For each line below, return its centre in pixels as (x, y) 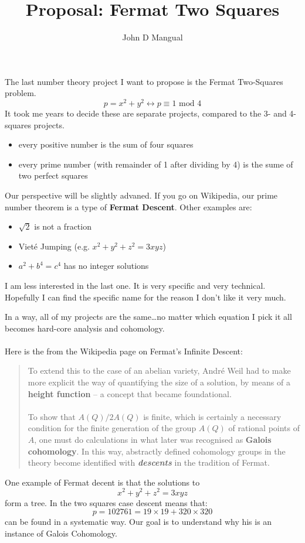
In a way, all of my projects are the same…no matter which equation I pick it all (148, 317)
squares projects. (35, 124)
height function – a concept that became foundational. (130, 393)
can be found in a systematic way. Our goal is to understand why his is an (138, 522)
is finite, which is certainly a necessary (212, 416)
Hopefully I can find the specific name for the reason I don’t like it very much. (145, 297)
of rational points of (264, 428)
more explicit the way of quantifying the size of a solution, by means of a (159, 382)
